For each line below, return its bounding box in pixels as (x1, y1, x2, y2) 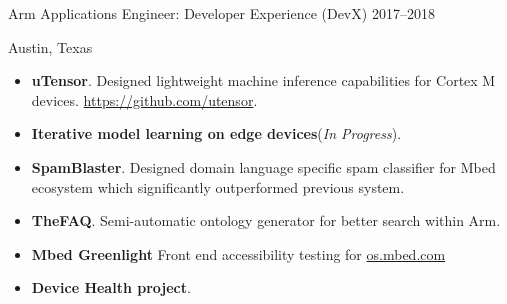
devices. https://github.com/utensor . (31, 89, 258, 110)
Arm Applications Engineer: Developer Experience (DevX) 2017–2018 (8, 3, 435, 23)
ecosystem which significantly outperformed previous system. (31, 176, 405, 197)
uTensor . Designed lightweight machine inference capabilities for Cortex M (31, 70, 496, 91)
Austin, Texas (8, 36, 93, 57)
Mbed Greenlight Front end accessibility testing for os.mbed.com (31, 243, 446, 264)
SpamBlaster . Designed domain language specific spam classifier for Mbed (31, 156, 496, 177)
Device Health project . (31, 277, 191, 298)
